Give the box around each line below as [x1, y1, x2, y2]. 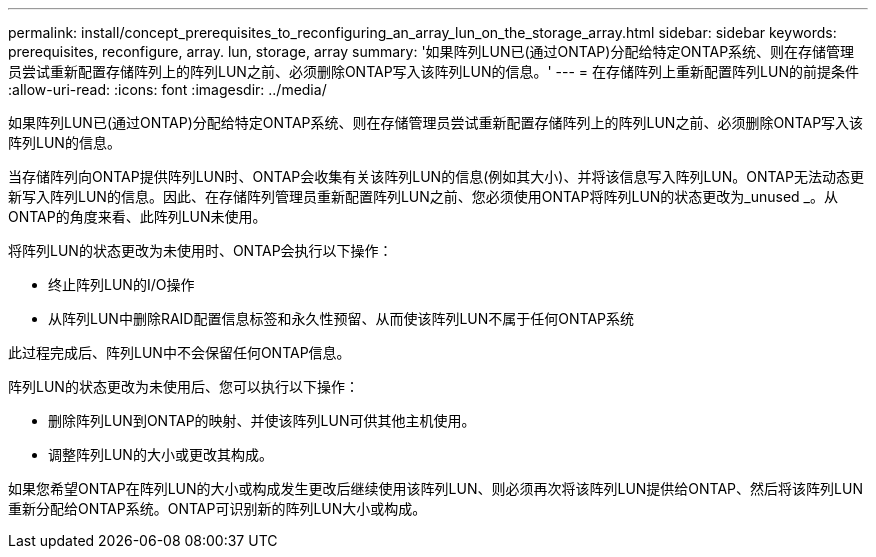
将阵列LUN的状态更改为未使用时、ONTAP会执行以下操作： [8, 242, 393, 259]
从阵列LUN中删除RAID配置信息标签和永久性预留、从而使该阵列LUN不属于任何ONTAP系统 [48, 310, 634, 327]
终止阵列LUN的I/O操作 [48, 276, 195, 293]
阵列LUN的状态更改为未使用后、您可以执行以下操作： [8, 378, 359, 395]
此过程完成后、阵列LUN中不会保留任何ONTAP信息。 [8, 344, 351, 361]
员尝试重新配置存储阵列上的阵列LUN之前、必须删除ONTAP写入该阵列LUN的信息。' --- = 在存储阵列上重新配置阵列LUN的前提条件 [8, 63, 859, 80]
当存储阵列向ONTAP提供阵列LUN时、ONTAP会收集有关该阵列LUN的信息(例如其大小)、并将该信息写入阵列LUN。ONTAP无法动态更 [8, 168, 864, 185]
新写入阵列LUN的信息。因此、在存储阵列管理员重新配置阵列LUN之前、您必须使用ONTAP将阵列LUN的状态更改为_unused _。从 [8, 188, 839, 205]
